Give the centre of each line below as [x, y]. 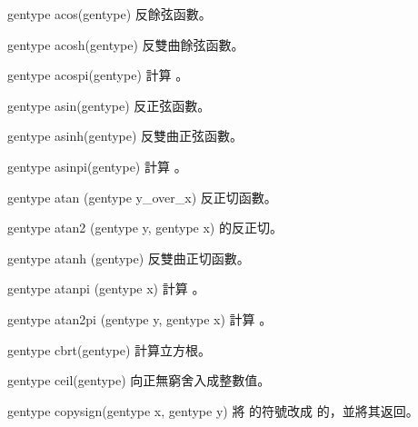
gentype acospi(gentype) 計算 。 [98, 75]
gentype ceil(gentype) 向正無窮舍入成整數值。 [139, 380]
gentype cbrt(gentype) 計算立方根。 [109, 349]
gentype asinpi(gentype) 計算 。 [97, 166]
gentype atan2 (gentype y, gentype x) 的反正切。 [145, 228]
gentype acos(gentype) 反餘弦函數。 [109, 14]
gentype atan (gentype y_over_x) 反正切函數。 [142, 197]
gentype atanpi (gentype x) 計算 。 [106, 288]
